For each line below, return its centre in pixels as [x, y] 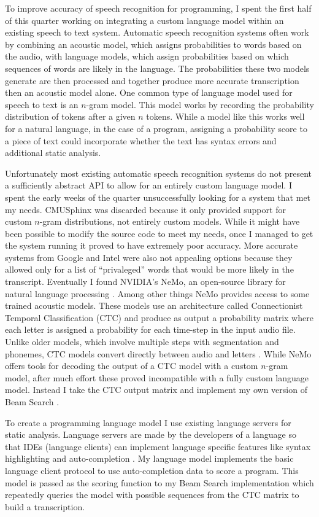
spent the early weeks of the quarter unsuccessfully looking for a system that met [158, 197]
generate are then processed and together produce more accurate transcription [152, 80]
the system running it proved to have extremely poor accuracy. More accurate [152, 245]
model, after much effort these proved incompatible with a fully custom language [157, 377]
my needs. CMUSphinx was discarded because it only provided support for [145, 209]
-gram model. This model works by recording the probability [200, 104]
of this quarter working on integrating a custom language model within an [144, 20]
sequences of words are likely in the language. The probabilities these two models [157, 68]
